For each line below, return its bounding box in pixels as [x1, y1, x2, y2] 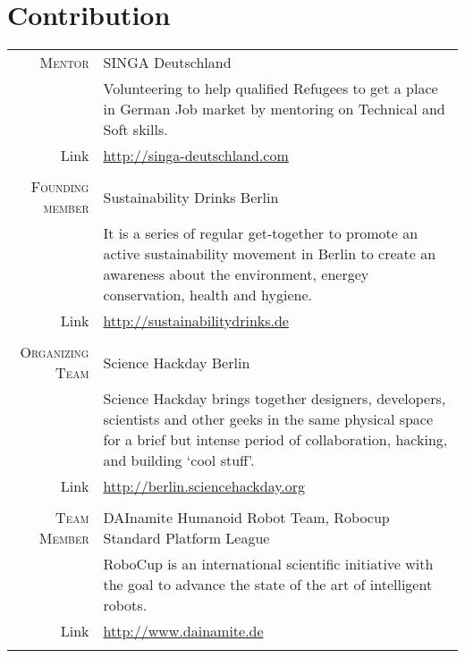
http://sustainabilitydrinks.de [103, 310, 289, 332]
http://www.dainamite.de [103, 620, 264, 642]
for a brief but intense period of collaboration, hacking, [103, 429, 448, 451]
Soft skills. [103, 119, 168, 140]
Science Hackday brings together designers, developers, [103, 388, 446, 409]
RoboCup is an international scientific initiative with [103, 553, 434, 575]
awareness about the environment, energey [103, 264, 369, 285]
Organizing [20, 342, 89, 363]
